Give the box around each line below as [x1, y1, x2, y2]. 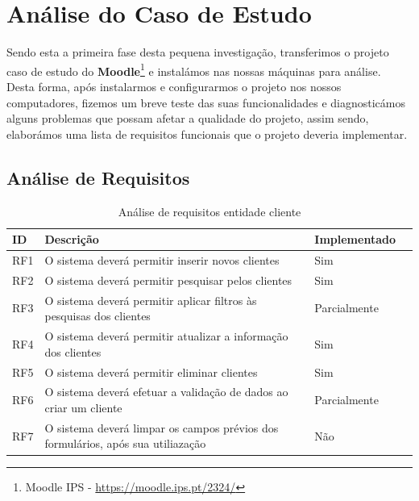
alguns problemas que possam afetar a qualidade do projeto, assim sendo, [6, 110, 369, 127]
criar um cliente [44, 399, 122, 415]
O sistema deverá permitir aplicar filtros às [44, 291, 257, 308]
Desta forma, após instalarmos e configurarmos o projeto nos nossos [6, 77, 342, 94]
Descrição [44, 231, 99, 248]
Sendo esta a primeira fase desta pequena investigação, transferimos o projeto [6, 44, 389, 61]
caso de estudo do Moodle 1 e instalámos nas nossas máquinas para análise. [6, 60, 381, 79]
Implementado [314, 231, 396, 248]
